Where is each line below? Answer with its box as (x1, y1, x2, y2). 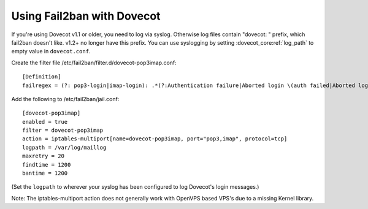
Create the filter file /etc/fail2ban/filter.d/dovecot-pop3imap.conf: (11, 59, 177, 66)
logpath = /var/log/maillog (22, 144, 107, 151)
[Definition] (22, 74, 61, 80)
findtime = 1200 (22, 161, 71, 168)
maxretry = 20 (22, 153, 64, 159)
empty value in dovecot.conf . (11, 48, 91, 55)
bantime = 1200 (22, 170, 68, 177)
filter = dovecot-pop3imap (22, 127, 104, 134)
